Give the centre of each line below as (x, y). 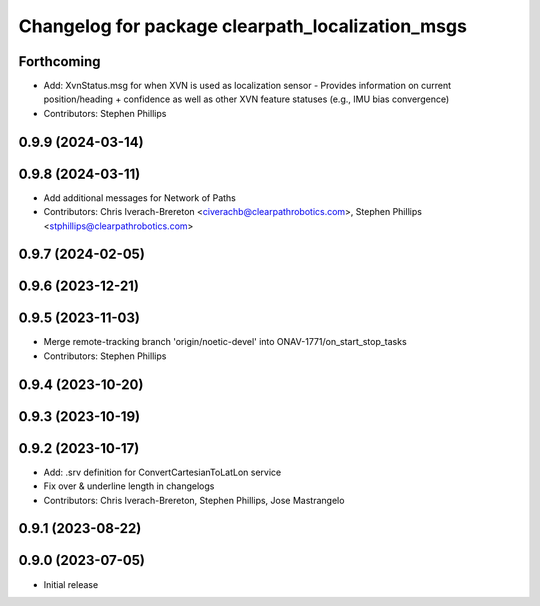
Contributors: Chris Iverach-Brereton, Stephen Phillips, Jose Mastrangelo (194, 500)
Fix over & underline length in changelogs (129, 486)
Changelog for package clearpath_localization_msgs (242, 26)
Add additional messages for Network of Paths (140, 197)
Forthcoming (59, 61)
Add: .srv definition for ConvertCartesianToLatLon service (162, 472)
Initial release (71, 584)
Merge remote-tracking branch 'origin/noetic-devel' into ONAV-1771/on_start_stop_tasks (225, 342)
